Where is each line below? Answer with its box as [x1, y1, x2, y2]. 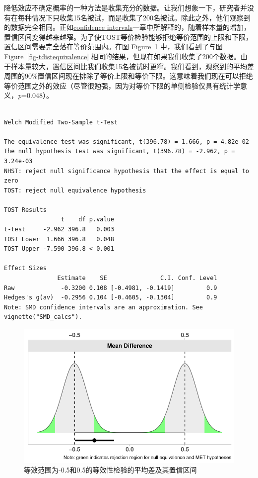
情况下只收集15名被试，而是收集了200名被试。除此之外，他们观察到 [31, 12, 251, 22]
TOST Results [4, 206, 47, 213]
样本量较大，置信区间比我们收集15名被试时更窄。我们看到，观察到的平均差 [10, 61, 254, 71]
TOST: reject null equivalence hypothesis [4, 187, 146, 194]
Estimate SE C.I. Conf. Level [57, 275, 217, 282]
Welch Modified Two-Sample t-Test [4, 118, 118, 126]
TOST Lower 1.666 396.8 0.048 [4, 235, 114, 243]
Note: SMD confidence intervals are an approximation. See [4, 303, 203, 311]
